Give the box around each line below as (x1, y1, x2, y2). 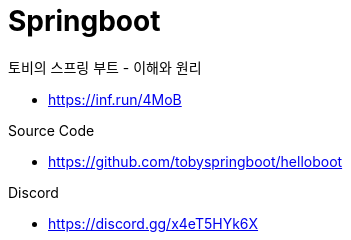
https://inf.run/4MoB (48, 90, 182, 108)
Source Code (8, 121, 95, 139)
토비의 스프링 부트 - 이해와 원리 (8, 58, 202, 76)
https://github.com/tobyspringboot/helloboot (48, 152, 343, 170)
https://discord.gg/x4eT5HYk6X (48, 214, 259, 232)
